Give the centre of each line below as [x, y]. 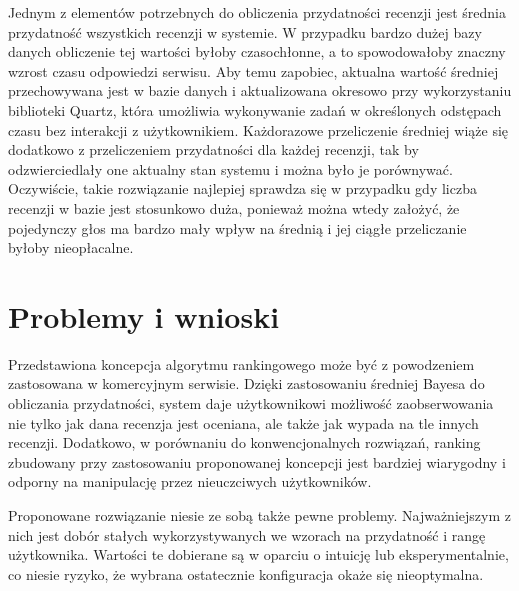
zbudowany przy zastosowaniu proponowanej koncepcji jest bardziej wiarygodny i [257, 461]
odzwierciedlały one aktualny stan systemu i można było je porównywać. [230, 168]
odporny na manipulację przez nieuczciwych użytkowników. [190, 481]
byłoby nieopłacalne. [71, 247]
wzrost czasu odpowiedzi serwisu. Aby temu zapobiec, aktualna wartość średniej [253, 70]
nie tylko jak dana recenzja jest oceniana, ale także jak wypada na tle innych [243, 422]
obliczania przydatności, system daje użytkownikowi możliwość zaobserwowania [251, 403]
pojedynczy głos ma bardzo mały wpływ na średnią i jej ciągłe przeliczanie [237, 227]
